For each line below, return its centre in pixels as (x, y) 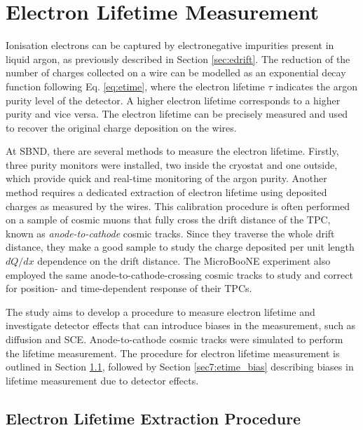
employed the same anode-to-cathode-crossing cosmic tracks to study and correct (179, 274)
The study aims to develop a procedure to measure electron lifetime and (160, 311)
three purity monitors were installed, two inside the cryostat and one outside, (172, 164)
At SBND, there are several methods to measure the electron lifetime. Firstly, (172, 151)
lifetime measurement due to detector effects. (102, 380)
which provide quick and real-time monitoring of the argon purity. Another (166, 178)
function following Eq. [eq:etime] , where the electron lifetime (135, 86)
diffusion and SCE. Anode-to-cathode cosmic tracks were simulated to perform (174, 339)
